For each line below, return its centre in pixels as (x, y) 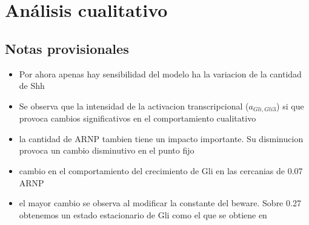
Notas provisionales (67, 48)
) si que (290, 106)
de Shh (32, 86)
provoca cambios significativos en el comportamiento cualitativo (138, 118)
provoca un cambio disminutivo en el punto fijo (107, 150)
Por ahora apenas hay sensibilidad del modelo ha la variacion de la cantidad (160, 73)
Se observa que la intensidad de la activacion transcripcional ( (134, 106)
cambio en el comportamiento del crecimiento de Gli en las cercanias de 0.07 (161, 171)
